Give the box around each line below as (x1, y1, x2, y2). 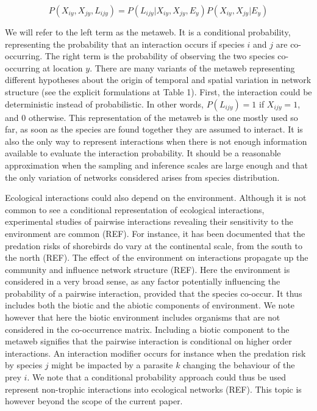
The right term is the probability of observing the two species (45, 49, 275, 62)
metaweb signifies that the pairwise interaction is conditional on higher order (5, 335, 292, 347)
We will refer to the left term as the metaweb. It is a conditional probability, (5, 26, 291, 38)
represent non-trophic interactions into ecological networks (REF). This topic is (5, 382, 302, 395)
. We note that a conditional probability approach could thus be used (27, 371, 286, 384)
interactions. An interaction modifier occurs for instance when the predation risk (5, 346, 306, 359)
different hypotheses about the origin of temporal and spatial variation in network (5, 73, 312, 86)
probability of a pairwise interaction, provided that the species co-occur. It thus (5, 286, 302, 299)
